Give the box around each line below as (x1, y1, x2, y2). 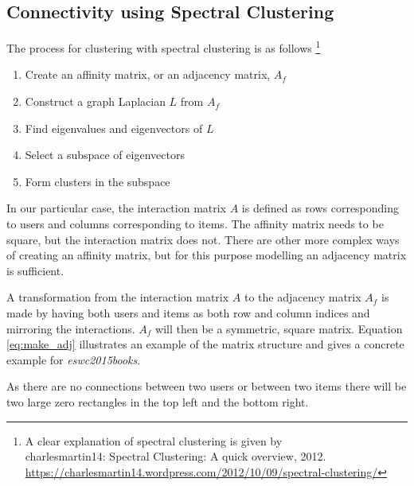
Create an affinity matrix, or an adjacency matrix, (25, 66, 271, 83)
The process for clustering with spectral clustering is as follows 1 (6, 37, 321, 56)
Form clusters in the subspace (25, 173, 170, 189)
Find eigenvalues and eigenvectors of (25, 119, 203, 136)
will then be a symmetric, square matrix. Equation (155, 320, 403, 336)
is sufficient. (6, 262, 64, 278)
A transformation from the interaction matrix (6, 289, 229, 305)
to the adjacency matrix (244, 289, 361, 305)
